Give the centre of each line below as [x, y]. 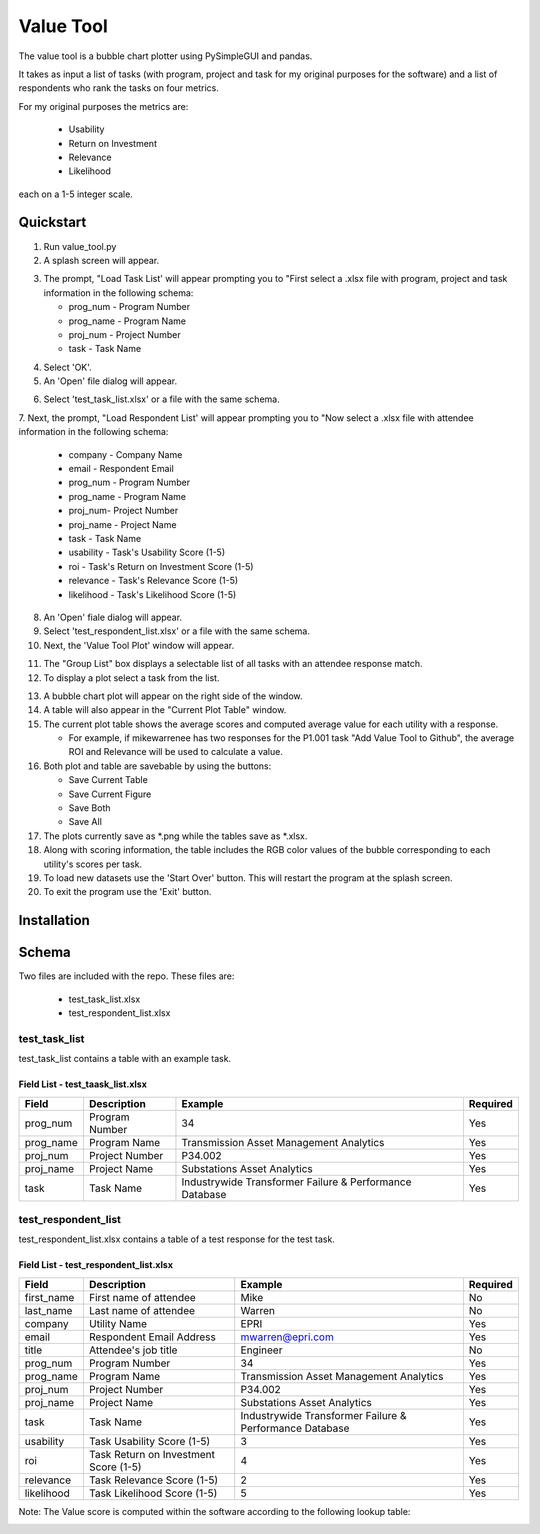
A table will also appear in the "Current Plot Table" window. [165, 710]
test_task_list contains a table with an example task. [125, 1059]
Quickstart [52, 222]
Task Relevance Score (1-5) [153, 1480]
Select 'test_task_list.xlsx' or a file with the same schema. [161, 399]
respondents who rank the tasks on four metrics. [119, 88]
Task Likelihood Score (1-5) [153, 1493]
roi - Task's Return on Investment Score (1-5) [161, 566]
